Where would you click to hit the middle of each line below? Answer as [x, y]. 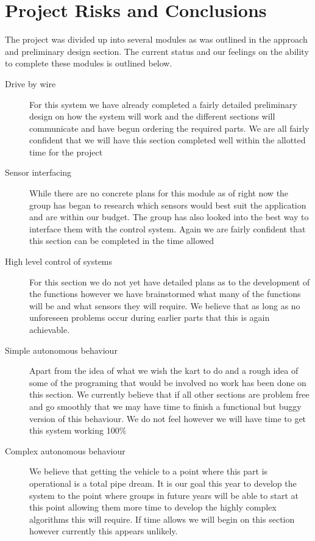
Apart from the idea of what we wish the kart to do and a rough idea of [164, 371]
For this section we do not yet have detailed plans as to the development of [170, 281]
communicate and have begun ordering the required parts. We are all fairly [169, 128]
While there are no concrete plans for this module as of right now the [159, 193]
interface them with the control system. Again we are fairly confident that [168, 228]
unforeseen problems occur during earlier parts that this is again [150, 317]
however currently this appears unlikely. [104, 531]
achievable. [50, 329]
